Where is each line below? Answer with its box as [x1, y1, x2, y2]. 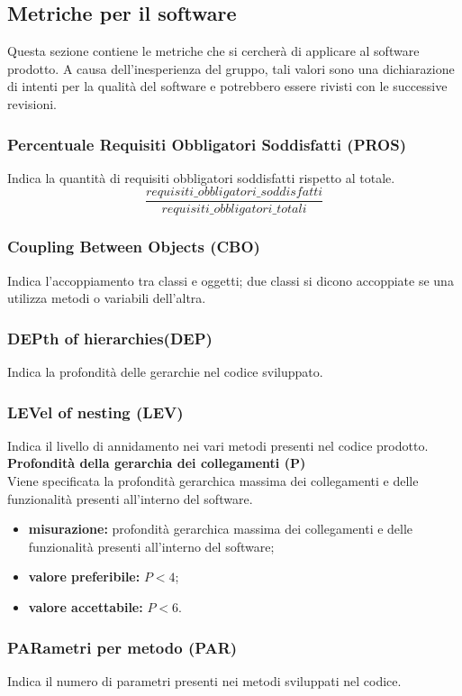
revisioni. [7, 94, 57, 113]
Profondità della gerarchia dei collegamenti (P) [7, 453, 306, 472]
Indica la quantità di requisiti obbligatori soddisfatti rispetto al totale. [7, 168, 395, 187]
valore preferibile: [28, 567, 140, 586]
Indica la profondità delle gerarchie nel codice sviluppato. [7, 362, 323, 381]
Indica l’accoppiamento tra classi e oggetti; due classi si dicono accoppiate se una [7, 270, 454, 289]
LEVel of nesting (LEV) [7, 400, 184, 423]
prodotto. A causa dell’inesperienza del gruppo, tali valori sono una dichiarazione [7, 59, 455, 78]
